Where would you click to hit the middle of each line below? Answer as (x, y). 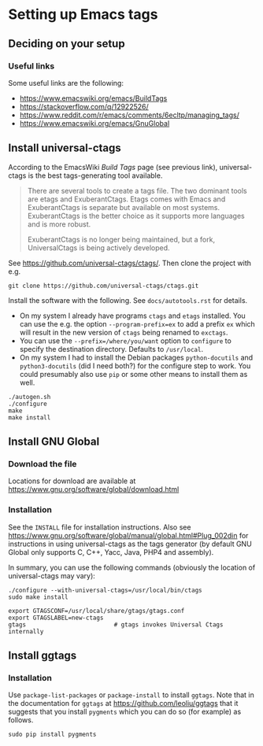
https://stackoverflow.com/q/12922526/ (84, 106)
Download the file (43, 464)
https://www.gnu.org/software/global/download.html (94, 489)
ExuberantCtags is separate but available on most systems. (124, 207)
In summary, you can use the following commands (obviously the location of (132, 567)
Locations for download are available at (72, 481)
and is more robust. (59, 224)
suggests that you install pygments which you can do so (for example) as (125, 712)
